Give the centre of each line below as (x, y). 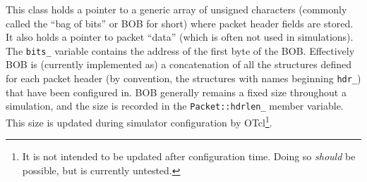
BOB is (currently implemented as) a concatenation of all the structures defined (179, 64)
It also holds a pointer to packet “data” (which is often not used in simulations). (180, 37)
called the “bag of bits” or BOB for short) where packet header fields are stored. (180, 23)
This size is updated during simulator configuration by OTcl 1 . (139, 121)
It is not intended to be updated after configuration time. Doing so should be (189, 156)
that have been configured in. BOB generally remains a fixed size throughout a (176, 92)
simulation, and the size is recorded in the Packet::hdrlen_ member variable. (175, 106)
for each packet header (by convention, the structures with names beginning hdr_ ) (183, 78)
